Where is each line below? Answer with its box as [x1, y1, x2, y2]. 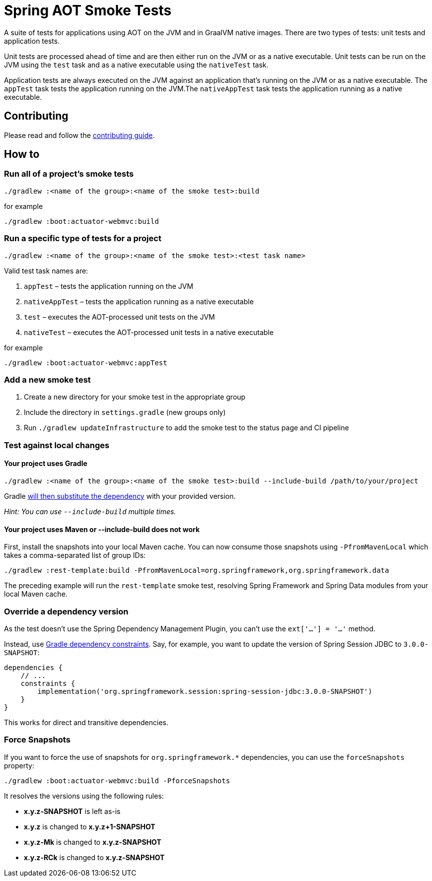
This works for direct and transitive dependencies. [4, 718, 168, 727]
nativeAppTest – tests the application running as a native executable [24, 297, 254, 306]
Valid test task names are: [4, 266, 88, 275]
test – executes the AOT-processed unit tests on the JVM [24, 312, 215, 321]
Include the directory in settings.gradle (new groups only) [24, 408, 226, 417]
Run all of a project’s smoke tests [4, 169, 134, 179]
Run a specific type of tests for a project [4, 233, 161, 244]
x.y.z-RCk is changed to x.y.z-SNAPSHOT [24, 853, 165, 862]
